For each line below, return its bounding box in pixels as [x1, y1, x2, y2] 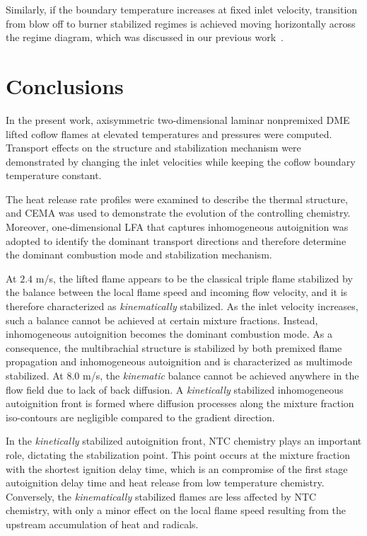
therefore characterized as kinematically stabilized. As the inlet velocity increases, [6, 299, 359, 314]
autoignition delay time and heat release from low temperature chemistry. [6, 475, 325, 490]
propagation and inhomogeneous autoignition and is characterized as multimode [6, 354, 352, 369]
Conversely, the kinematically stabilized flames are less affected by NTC [6, 489, 317, 503]
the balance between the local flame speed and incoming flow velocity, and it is [6, 285, 348, 300]
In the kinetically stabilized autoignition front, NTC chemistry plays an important [6, 433, 362, 448]
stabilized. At [6, 368, 64, 382]
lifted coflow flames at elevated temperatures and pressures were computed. [6, 126, 332, 141]
